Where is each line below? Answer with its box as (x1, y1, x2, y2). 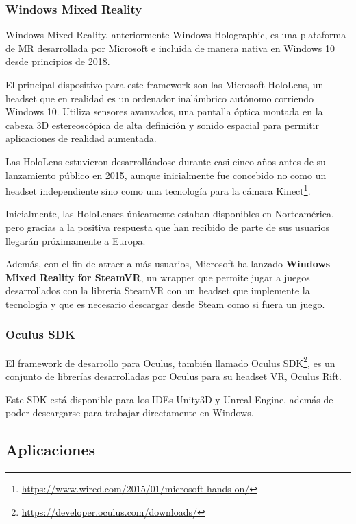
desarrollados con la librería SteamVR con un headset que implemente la (5, 283, 310, 298)
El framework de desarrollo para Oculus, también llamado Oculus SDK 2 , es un (5, 353, 335, 370)
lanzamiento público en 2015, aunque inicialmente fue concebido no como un (5, 167, 327, 182)
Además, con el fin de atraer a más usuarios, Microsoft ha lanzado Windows (5, 257, 331, 271)
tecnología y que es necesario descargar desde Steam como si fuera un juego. (5, 296, 325, 311)
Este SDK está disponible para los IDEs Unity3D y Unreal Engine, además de (5, 392, 333, 406)
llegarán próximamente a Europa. (5, 233, 146, 248)
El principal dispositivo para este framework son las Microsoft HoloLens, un (5, 78, 324, 91)
